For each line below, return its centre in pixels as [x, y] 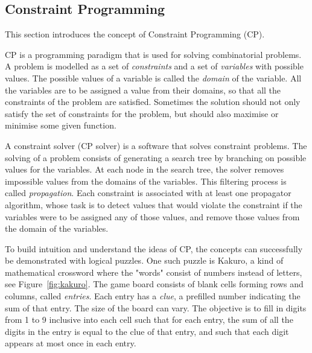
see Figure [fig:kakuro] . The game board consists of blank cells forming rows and [154, 284]
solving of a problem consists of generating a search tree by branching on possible [156, 157]
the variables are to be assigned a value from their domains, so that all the [143, 90]
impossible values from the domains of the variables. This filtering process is [146, 181]
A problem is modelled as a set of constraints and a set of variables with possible [154, 66]
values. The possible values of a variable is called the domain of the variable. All [153, 78]
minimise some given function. [61, 125]
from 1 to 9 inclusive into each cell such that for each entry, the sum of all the [149, 320]
